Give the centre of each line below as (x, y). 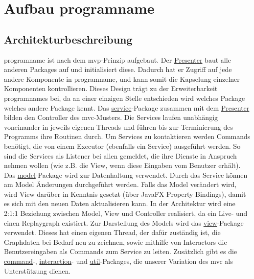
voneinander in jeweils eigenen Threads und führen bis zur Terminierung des (119, 127)
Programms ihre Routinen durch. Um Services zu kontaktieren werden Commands (127, 136)
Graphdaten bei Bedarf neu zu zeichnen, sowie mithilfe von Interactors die (115, 242)
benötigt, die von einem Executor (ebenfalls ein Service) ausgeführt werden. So (122, 146)
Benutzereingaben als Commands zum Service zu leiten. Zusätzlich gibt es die (121, 251)
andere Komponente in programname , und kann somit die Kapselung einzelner (122, 79)
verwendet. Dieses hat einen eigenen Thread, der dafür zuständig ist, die (112, 232)
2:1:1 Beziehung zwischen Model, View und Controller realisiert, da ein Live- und (126, 213)
